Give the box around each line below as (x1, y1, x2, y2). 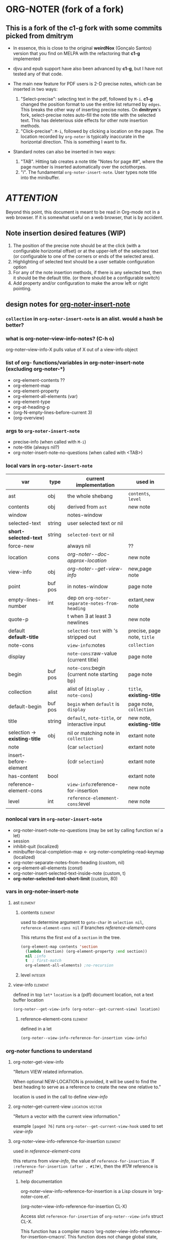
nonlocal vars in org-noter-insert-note (6, 816, 102, 823)
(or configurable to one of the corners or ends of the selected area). (13, 253, 155, 259)
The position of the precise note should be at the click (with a (13, 242, 141, 248)
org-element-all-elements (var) (13, 393, 78, 399)
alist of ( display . (67, 685, 110, 692)
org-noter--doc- (67, 551, 110, 558)
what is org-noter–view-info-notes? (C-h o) (6, 335, 115, 342)
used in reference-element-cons (13, 1148, 81, 1154)
